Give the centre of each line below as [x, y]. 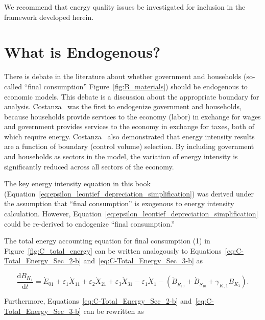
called [13, 86]
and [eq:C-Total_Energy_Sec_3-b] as [143, 261]
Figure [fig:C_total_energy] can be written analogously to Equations [113, 250]
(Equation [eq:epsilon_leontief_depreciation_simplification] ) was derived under [129, 193]
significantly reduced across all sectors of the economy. [89, 166]
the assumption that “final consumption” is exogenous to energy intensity [119, 203]
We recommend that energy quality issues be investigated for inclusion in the [125, 7]
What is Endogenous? [82, 52]
